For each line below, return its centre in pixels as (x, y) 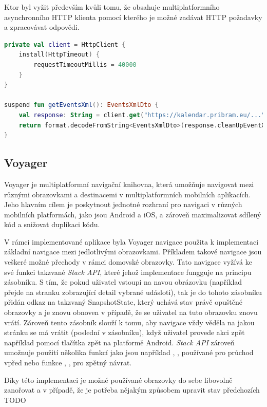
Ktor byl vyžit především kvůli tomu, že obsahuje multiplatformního (112, 7)
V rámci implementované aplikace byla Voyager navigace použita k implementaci (131, 241)
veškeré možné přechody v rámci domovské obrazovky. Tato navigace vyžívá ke (128, 262)
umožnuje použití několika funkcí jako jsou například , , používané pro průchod (129, 352)
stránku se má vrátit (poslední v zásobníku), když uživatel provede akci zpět (125, 332)
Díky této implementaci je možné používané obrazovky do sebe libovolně (118, 380)
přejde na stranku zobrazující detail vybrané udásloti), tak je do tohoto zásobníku (133, 292)
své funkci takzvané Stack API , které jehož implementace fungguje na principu (128, 272)
